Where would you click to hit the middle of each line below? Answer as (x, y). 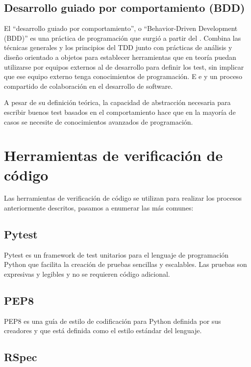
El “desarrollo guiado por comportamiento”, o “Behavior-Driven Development (121, 28)
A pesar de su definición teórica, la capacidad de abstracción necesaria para (117, 102)
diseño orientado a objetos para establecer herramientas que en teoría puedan (120, 57)
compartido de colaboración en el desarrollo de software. (88, 86)
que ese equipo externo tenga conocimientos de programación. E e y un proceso (123, 76)
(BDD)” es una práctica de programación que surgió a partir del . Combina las (123, 38)
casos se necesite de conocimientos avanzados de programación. (99, 121)
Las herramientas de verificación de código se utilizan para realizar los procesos (123, 198)
